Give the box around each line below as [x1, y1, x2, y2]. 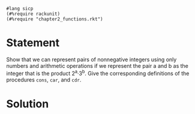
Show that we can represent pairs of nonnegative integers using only [6, 56, 177, 63]
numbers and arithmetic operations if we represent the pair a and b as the [6, 62, 189, 69]
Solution [6, 97, 49, 110]
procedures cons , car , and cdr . [6, 76, 82, 83]
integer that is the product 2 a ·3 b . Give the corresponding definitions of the [6, 68, 190, 77]
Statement [6, 36, 60, 50]
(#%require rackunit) [6, 11, 61, 17]
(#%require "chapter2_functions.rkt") [6, 16, 103, 22]
